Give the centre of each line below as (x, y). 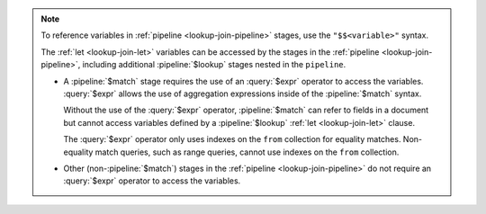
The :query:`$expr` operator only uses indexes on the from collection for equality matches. (232, 139)
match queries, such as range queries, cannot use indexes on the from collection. (247, 152)
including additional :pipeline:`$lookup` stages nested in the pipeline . (214, 65)
